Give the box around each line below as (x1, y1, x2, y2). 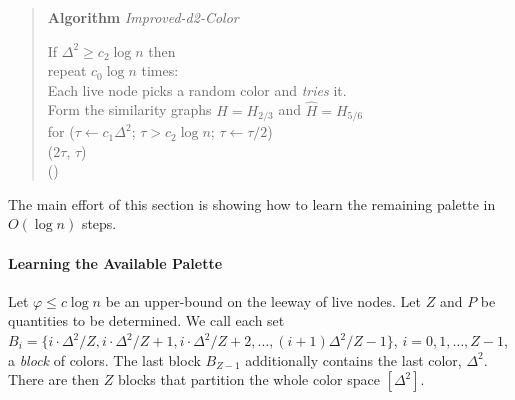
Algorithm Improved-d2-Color (47, 7, 239, 27)
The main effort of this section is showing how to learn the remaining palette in (8, 193, 496, 214)
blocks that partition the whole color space (117, 369, 380, 390)
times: (141, 60, 179, 81)
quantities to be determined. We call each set (8, 310, 285, 331)
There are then (8, 369, 100, 390)
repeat (47, 60, 87, 81)
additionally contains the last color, (245, 349, 462, 370)
